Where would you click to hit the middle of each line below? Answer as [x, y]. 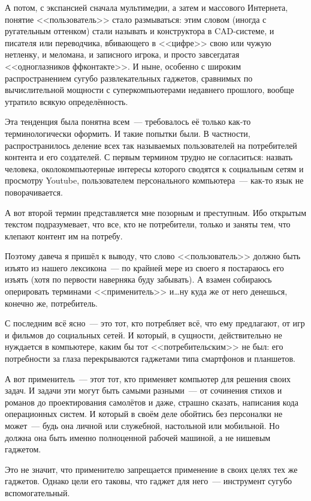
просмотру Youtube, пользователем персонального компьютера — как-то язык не [154, 180]
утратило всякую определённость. [67, 101]
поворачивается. [34, 192]
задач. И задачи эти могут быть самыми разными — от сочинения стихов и [144, 390]
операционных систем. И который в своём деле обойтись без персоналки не [144, 414]
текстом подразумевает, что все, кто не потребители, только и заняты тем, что [148, 224]
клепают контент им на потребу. [64, 235]
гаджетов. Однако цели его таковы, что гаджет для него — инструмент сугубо [149, 481]
